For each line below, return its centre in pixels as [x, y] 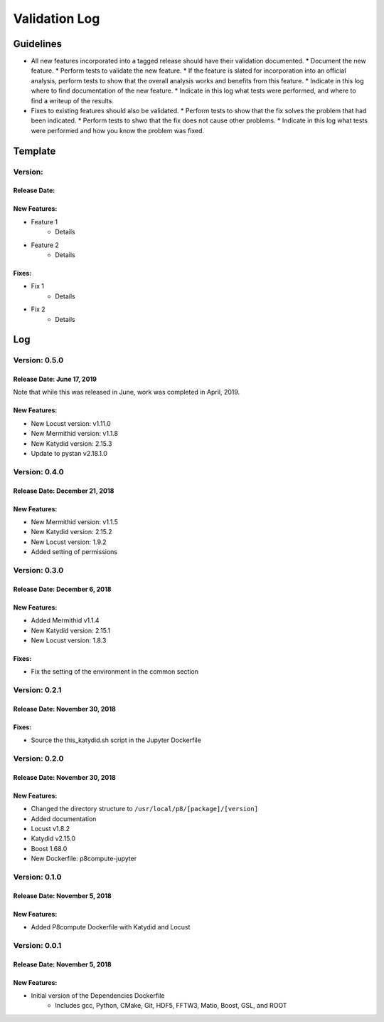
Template [34, 151]
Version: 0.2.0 [38, 758]
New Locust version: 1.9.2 [69, 542]
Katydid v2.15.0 [53, 839]
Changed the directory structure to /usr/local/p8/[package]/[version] [145, 809]
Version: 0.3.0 [38, 570]
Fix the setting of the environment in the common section [115, 672]
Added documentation [64, 818]
